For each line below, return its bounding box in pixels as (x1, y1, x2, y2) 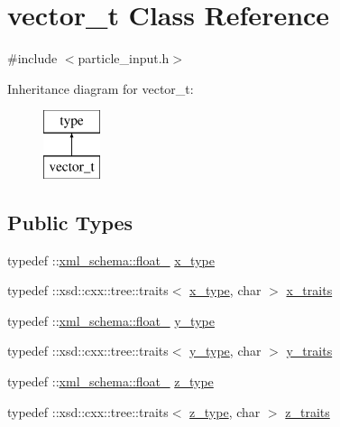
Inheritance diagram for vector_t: (7, 79, 194, 97)
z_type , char (189, 402, 261, 421)
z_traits (285, 402, 330, 421)
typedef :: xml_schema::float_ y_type (7, 311, 215, 330)
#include (7, 49, 58, 68)
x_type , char (189, 281, 262, 300)
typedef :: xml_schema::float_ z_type (7, 372, 214, 391)
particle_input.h (78, 49, 170, 68)
